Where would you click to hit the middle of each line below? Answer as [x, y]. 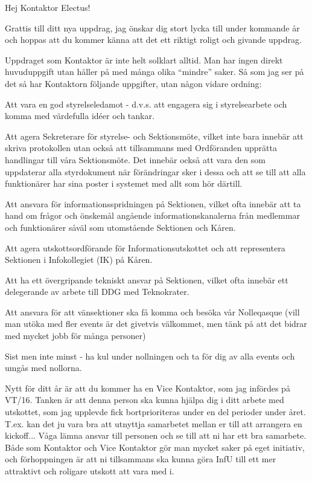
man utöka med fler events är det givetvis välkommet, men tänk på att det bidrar [156, 324]
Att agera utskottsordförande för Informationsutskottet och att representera [145, 247]
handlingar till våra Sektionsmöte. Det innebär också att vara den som [135, 159]
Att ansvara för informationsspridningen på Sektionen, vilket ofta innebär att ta [153, 203]
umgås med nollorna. [43, 368]
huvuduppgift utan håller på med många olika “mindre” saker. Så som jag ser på [154, 72]
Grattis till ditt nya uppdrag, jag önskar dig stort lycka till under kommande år [152, 27]
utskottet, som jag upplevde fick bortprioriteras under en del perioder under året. [155, 412]
